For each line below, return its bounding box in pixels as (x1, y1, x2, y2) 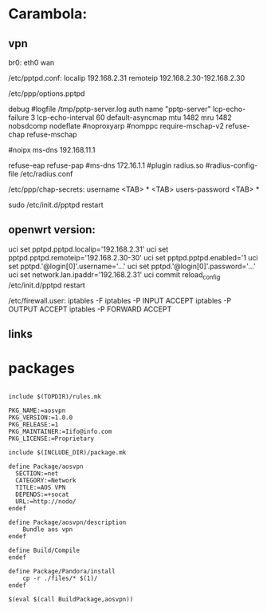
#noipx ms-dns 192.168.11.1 (8, 145, 96, 154)
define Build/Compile (8, 546, 80, 554)
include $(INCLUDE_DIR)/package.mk (8, 448, 127, 456)
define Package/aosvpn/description (8, 518, 127, 526)
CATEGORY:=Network (15, 476, 77, 484)
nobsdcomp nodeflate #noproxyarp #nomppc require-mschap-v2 (8, 121, 225, 130)
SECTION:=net (15, 469, 59, 478)
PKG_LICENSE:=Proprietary (8, 434, 94, 442)
